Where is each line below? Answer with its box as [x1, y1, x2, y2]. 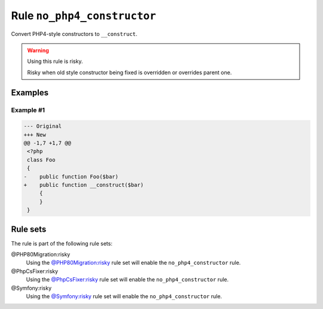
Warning [27, 47, 49, 54]
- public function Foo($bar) [23, 173, 119, 180]
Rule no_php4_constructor [11, 9, 157, 22]
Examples [11, 87, 49, 98]
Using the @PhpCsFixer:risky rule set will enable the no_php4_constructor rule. [26, 276, 229, 283]
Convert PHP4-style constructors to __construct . [11, 30, 138, 37]
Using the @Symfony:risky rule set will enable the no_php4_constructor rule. [26, 293, 223, 300]
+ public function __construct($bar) [23, 181, 144, 189]
